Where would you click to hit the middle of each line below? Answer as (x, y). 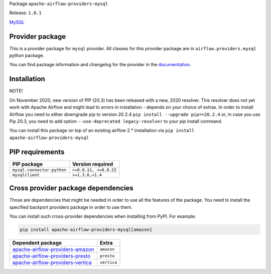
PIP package (27, 164)
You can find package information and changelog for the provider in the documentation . (100, 65)
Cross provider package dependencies (72, 188)
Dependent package (37, 242)
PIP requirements (37, 152)
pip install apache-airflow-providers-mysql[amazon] (86, 229)
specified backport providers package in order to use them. (71, 207)
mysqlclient (26, 175)
